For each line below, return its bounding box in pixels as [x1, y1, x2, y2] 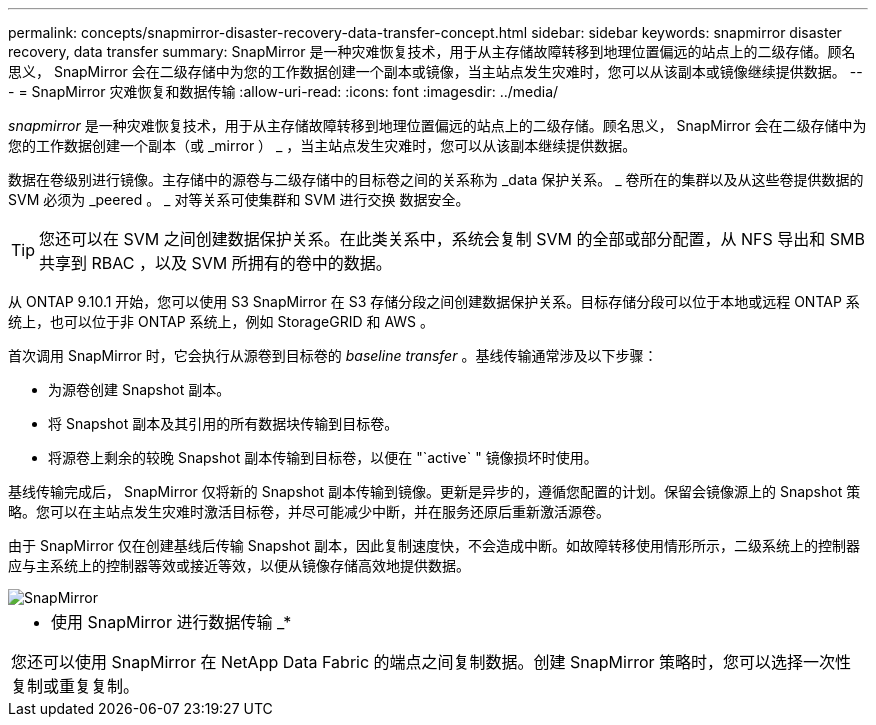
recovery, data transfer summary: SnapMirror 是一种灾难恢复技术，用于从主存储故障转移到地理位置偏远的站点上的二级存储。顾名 [8, 43, 856, 60]
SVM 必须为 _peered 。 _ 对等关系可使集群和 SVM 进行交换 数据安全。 [8, 191, 470, 208]
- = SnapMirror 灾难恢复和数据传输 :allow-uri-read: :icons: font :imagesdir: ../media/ [8, 83, 559, 100]
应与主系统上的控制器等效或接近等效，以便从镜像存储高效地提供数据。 [8, 557, 470, 574]
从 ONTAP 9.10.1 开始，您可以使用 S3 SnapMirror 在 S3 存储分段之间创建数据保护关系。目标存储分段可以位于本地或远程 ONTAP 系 [8, 293, 860, 310]
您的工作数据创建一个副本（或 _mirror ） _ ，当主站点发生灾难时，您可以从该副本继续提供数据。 [8, 137, 637, 154]
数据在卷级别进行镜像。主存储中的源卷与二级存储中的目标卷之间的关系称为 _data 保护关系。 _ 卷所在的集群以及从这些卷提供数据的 [8, 171, 864, 188]
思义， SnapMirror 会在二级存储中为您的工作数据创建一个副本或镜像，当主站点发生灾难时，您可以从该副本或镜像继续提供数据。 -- [8, 63, 863, 80]
